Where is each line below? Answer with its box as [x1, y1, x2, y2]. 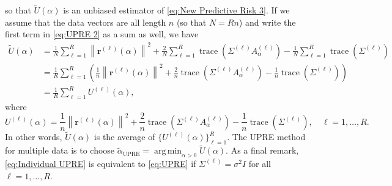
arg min [153, 147, 182, 156]
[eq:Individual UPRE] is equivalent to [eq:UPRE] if [5, 157, 196, 169]
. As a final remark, [226, 144, 299, 157]
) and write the [239, 15, 296, 28]
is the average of [94, 130, 155, 143]
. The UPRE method [227, 130, 306, 143]
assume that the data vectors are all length [5, 15, 166, 28]
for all [248, 157, 271, 169]
